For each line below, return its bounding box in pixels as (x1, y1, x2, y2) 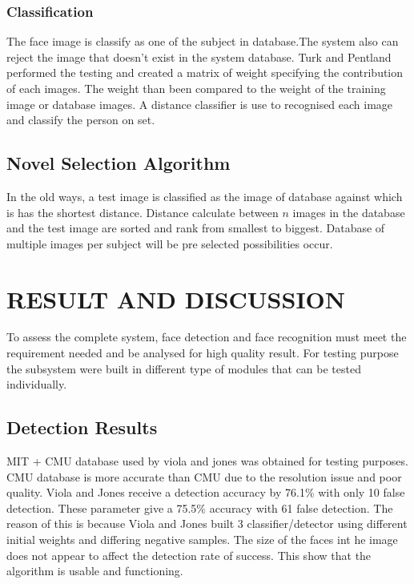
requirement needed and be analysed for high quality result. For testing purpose (6, 344, 399, 361)
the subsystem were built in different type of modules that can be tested (6, 360, 361, 377)
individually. (6, 376, 67, 393)
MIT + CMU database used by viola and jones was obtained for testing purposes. (6, 453, 408, 469)
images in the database (292, 203, 405, 220)
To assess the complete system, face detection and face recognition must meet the (6, 328, 407, 345)
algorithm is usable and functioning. (6, 562, 183, 579)
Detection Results (6, 415, 158, 440)
